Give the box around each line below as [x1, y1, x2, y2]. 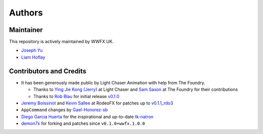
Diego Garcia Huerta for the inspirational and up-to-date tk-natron [21, 114, 153, 119]
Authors [9, 7, 43, 18]
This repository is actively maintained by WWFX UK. [9, 39, 114, 45]
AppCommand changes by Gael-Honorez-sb [21, 107, 108, 113]
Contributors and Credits [9, 67, 87, 75]
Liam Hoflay [21, 54, 46, 60]
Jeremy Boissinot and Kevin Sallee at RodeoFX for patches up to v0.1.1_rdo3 [21, 100, 173, 106]
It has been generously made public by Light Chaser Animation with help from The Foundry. [21, 80, 206, 85]
